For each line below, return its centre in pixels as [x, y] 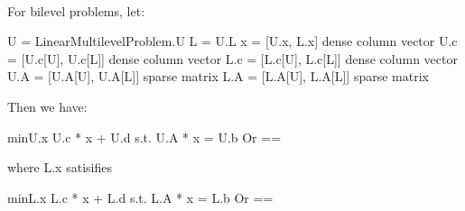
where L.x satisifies [60, 167]
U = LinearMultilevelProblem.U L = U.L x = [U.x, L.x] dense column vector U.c [232, 41]
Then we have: [47, 106]
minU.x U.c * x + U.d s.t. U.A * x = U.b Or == [144, 137]
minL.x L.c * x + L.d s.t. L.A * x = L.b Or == [140, 197]
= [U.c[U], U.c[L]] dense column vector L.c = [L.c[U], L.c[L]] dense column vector [232, 58]
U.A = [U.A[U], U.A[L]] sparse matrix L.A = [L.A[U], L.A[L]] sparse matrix [218, 76]
